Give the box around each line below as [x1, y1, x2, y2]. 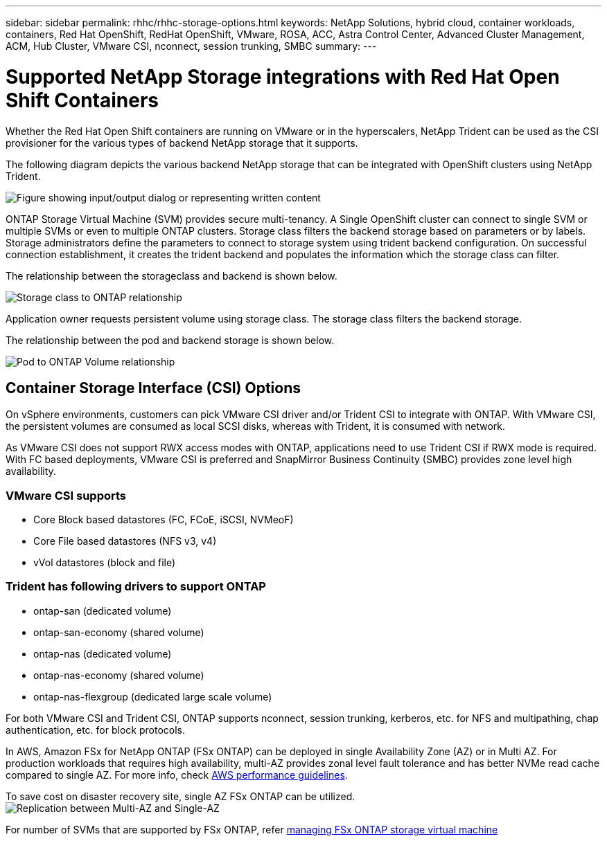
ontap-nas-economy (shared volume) [33, 669, 204, 681]
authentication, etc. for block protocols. [6, 723, 185, 736]
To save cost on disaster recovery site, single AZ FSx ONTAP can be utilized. [6, 790, 355, 802]
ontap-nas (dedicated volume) [33, 647, 172, 660]
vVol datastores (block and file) [33, 557, 176, 569]
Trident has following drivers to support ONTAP [6, 579, 266, 594]
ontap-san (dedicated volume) [33, 604, 172, 617]
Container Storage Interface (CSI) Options [6, 379, 301, 397]
